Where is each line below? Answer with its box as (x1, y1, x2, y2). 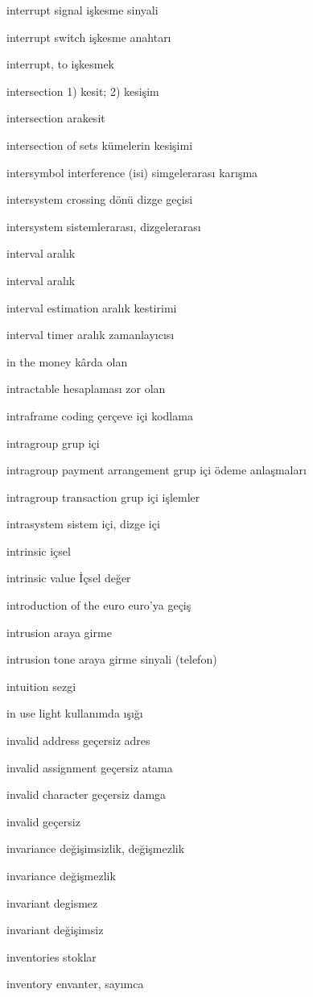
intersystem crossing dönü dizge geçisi (6, 191, 193, 208)
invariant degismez (6, 894, 98, 911)
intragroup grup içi (6, 434, 100, 451)
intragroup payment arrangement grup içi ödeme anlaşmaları (6, 461, 307, 478)
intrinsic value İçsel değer (6, 569, 131, 586)
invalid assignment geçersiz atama (6, 759, 173, 776)
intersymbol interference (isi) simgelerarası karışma (6, 163, 258, 180)
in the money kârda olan (6, 353, 128, 370)
